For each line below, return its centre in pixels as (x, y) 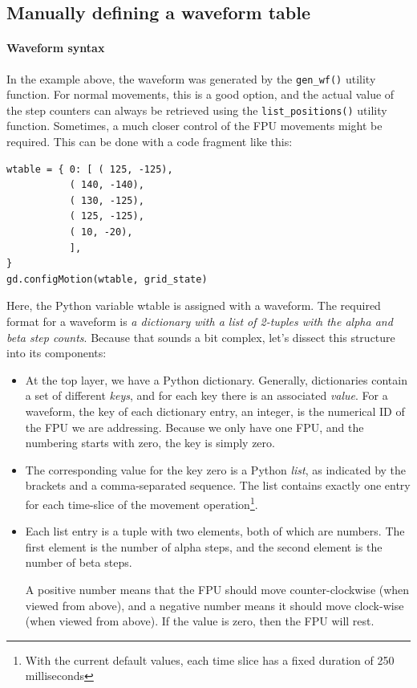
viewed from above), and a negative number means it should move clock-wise (215, 605)
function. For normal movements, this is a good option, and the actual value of (200, 94)
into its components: (57, 353)
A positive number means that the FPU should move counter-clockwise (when (217, 589)
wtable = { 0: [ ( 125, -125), (90, 169)
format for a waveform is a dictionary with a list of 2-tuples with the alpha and (200, 322)
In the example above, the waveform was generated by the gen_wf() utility (191, 78)
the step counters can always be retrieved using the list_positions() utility (197, 110)
